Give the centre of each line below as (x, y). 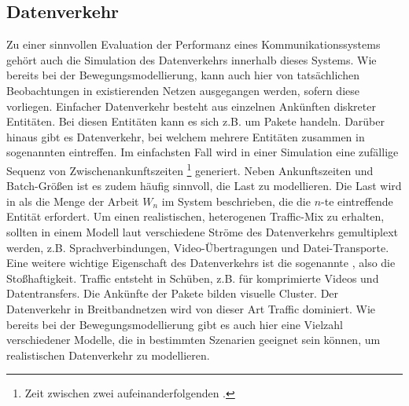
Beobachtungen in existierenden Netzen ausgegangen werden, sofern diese (183, 90)
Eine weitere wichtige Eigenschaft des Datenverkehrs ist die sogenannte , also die (201, 263)
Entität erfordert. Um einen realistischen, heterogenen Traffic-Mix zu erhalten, (195, 216)
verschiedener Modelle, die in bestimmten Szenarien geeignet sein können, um (193, 340)
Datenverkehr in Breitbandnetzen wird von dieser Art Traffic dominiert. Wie (191, 308)
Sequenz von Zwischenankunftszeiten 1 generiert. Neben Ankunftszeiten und (190, 169)
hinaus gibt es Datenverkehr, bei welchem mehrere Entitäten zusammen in (186, 136)
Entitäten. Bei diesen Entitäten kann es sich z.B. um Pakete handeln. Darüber (195, 121)
